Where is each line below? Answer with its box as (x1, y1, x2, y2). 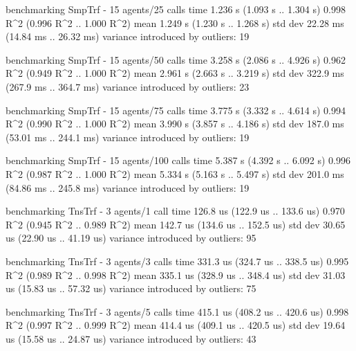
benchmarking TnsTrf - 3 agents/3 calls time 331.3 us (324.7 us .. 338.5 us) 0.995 (6, 253, 349, 268)
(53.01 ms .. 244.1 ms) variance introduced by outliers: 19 (6, 129, 250, 144)
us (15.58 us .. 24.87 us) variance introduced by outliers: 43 (6, 331, 256, 345)
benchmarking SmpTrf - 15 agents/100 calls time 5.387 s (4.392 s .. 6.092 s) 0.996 (6, 153, 350, 168)
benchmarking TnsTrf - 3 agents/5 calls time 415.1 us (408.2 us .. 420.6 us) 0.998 (6, 304, 349, 318)
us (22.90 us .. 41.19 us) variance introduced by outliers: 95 (6, 231, 256, 245)
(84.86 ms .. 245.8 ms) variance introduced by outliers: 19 (6, 180, 250, 195)
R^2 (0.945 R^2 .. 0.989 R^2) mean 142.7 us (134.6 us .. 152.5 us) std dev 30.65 (6, 217, 346, 231)
